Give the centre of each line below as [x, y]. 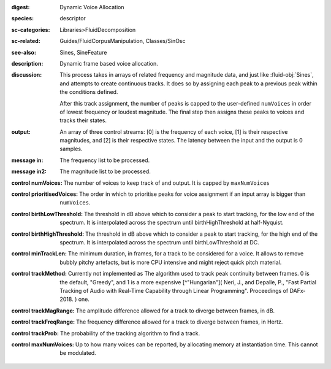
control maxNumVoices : [43, 344]
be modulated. [78, 353]
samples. [71, 149]
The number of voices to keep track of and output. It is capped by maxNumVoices [166, 183]
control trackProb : [35, 333]
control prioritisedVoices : [45, 194]
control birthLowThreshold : [47, 214]
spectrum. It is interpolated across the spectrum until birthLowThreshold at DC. [160, 242]
